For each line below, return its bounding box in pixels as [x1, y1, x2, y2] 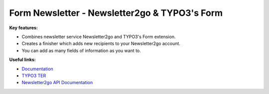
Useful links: [9, 57, 36, 63]
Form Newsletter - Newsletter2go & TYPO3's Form [9, 7, 223, 18]
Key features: [9, 25, 38, 31]
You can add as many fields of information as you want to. [21, 47, 141, 53]
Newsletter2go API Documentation [21, 80, 93, 86]
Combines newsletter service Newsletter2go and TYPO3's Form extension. [21, 34, 176, 40]
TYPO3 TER [21, 72, 46, 79]
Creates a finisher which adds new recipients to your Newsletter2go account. [21, 41, 180, 47]
